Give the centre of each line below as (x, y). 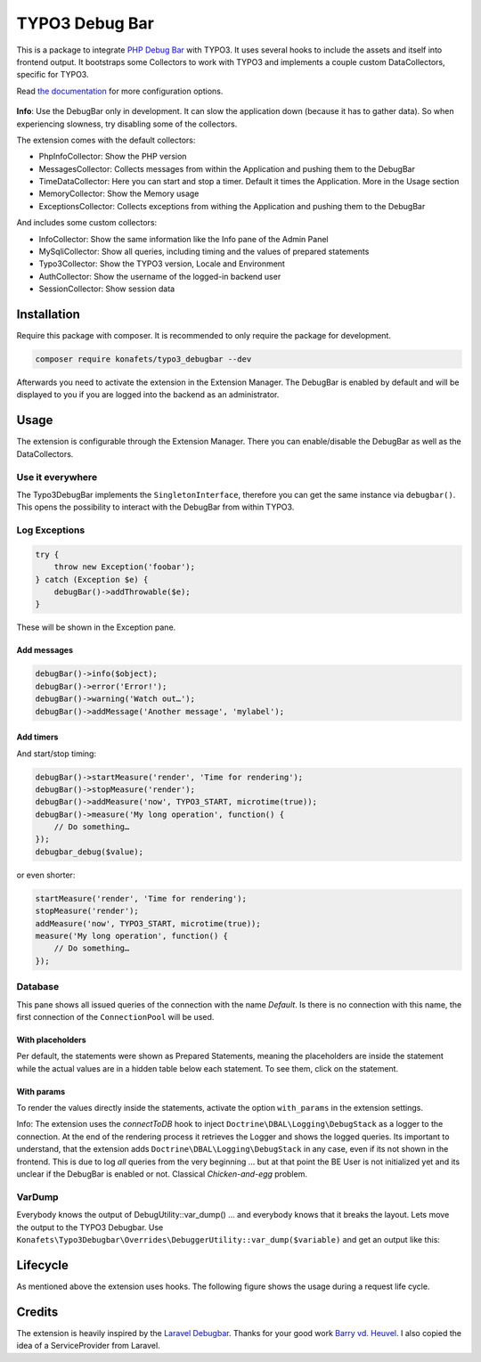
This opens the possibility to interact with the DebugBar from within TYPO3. (155, 507)
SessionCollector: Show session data (107, 289)
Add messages (45, 650)
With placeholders (51, 1040)
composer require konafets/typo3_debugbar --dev (143, 359)
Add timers (37, 737)
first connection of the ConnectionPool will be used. (115, 1016)
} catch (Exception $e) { (92, 579)
